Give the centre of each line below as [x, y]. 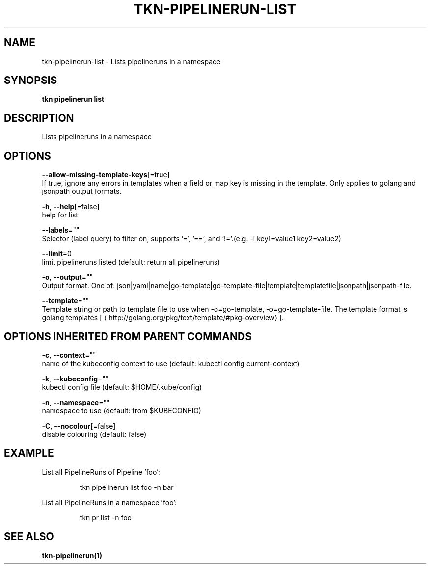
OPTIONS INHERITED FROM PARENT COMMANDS [128, 336]
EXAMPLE [29, 453]
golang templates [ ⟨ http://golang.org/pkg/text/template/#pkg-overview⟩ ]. [163, 318]
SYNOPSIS [31, 81]
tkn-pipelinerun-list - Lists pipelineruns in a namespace [131, 61]
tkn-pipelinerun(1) [72, 555]
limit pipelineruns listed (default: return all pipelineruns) [131, 262]
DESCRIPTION [39, 118]
